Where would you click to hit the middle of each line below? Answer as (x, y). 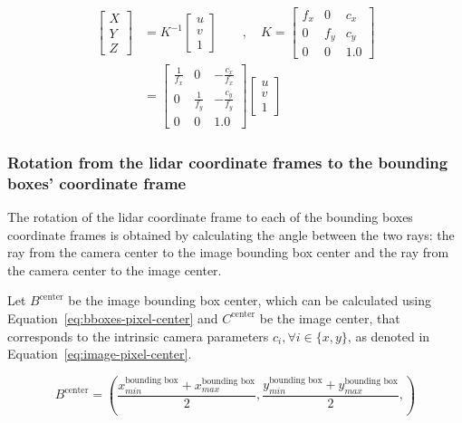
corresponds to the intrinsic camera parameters (138, 336)
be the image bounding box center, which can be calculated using (250, 300)
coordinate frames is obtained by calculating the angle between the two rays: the (231, 234)
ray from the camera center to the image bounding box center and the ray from (228, 252)
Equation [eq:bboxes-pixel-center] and (113, 317)
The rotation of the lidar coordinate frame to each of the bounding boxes (210, 217)
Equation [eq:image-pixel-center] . (100, 354)
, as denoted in (389, 336)
